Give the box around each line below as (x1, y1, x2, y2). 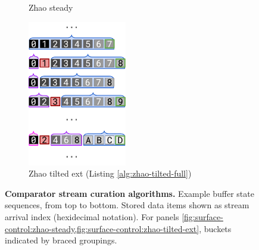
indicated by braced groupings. (5, 234, 117, 246)
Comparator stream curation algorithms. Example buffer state (5, 187, 254, 199)
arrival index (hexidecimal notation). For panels (5, 210, 179, 223)
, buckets (199, 222, 232, 234)
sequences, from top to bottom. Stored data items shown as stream (5, 199, 249, 211)
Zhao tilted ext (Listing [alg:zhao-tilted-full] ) (29, 167, 192, 180)
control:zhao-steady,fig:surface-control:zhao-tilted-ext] (5, 222, 199, 234)
